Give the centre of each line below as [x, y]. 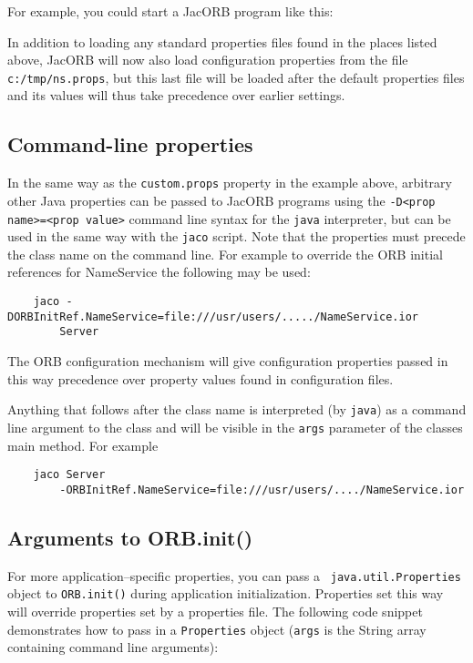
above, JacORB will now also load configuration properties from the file [208, 60]
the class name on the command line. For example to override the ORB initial [225, 254]
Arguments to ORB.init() [130, 537]
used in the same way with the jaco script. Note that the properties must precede [236, 236]
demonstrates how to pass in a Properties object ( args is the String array [217, 629]
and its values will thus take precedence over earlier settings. [176, 95]
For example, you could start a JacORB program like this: [170, 11]
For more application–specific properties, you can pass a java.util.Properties [234, 575]
